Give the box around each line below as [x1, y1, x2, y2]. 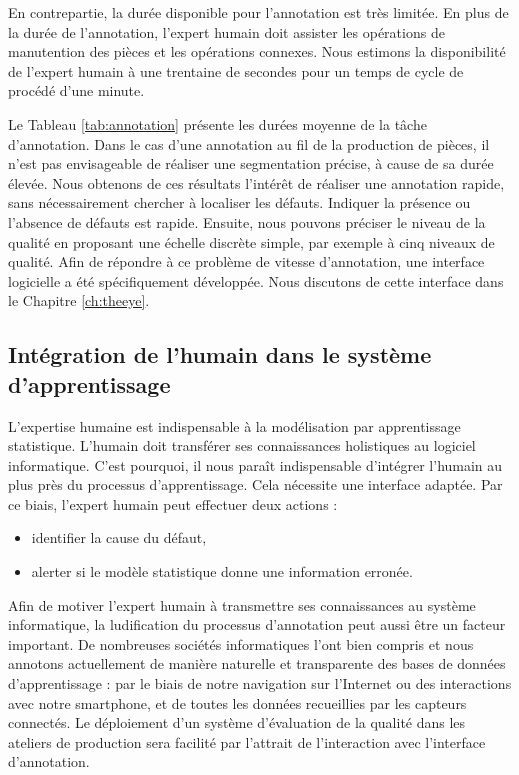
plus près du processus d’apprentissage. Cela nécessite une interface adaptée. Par [8, 474, 503, 495]
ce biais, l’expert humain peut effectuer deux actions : [8, 493, 338, 514]
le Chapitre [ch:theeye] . [8, 290, 150, 311]
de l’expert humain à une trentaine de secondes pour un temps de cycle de [8, 60, 464, 81]
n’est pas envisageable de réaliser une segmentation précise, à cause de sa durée [8, 153, 494, 174]
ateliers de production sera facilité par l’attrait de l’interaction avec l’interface [8, 731, 486, 752]
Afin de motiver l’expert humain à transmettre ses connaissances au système [8, 594, 476, 615]
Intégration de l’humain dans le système [8, 339, 432, 370]
